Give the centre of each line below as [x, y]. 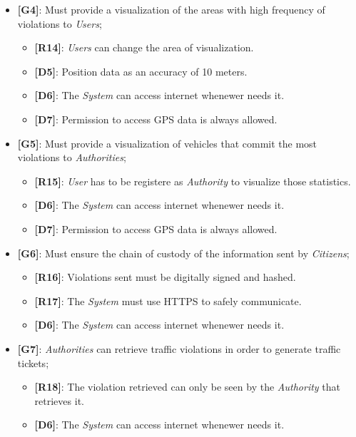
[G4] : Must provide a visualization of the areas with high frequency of [171, 9]
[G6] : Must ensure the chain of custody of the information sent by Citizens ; [183, 253]
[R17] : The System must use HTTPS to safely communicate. [168, 300]
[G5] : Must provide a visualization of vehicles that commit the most [167, 143]
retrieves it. [59, 400]
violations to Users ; [60, 23]
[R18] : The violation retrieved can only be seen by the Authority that [187, 387]
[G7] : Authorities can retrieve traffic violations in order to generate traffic [179, 348]
